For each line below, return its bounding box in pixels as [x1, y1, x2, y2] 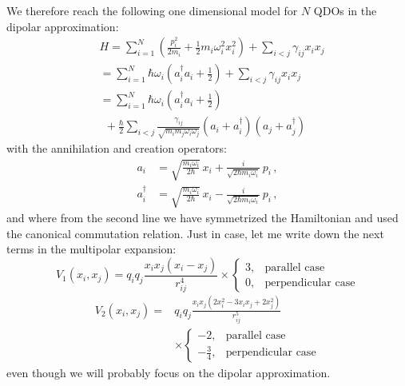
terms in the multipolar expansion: [6, 241, 177, 257]
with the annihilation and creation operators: [6, 140, 227, 157]
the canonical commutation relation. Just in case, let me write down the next [6, 225, 384, 241]
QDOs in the [313, 2, 377, 18]
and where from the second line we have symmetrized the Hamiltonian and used [6, 209, 399, 226]
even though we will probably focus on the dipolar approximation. [6, 364, 331, 380]
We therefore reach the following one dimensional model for [6, 2, 298, 18]
